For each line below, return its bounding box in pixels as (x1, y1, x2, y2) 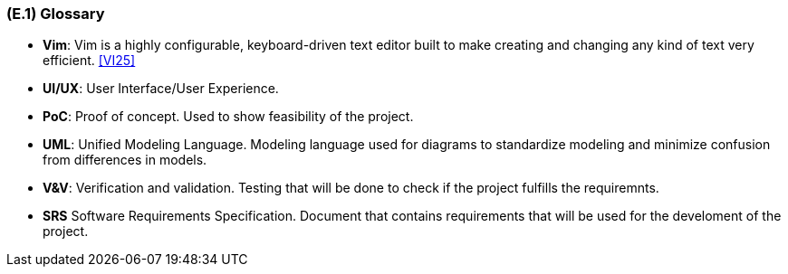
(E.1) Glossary (6, 5, 105, 23)
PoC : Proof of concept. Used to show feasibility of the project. (43, 109, 414, 125)
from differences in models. (43, 152, 207, 168)
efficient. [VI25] (43, 52, 136, 69)
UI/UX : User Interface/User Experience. (43, 80, 279, 97)
